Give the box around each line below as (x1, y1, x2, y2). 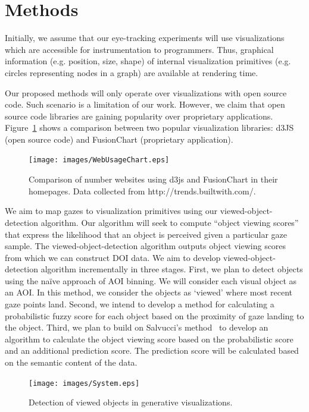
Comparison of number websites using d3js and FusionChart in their (29, 173, 278, 185)
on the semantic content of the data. (5, 356, 138, 369)
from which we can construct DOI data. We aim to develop (5, 251, 221, 263)
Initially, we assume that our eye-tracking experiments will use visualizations (5, 32, 285, 44)
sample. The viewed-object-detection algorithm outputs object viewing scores (5, 240, 286, 252)
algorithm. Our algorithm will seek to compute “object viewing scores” (40, 216, 299, 228)
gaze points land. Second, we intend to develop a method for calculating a (5, 298, 274, 310)
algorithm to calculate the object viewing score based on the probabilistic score (5, 332, 294, 345)
